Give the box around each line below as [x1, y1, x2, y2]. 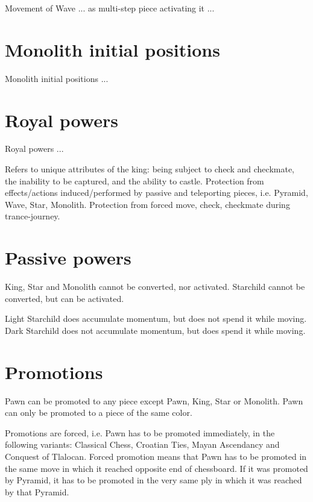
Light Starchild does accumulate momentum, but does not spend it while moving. [5, 312, 307, 325]
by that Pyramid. [5, 485, 69, 498]
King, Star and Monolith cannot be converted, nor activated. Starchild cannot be [5, 280, 305, 293]
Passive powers [5, 245, 131, 270]
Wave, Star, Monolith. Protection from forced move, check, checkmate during [5, 198, 290, 210]
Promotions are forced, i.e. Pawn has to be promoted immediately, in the [5, 426, 275, 439]
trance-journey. [5, 210, 60, 222]
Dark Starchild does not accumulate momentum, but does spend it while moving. [5, 324, 306, 336]
